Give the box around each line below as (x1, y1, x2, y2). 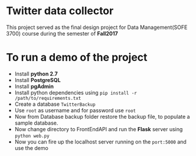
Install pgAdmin (14, 83, 54, 90)
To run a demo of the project (6, 51, 148, 64)
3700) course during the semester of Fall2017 (6, 30, 118, 37)
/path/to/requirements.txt (14, 95, 81, 101)
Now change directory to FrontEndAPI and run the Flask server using (14, 125, 183, 132)
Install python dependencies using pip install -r (14, 89, 137, 96)
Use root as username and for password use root (14, 106, 136, 113)
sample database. (14, 119, 58, 126)
